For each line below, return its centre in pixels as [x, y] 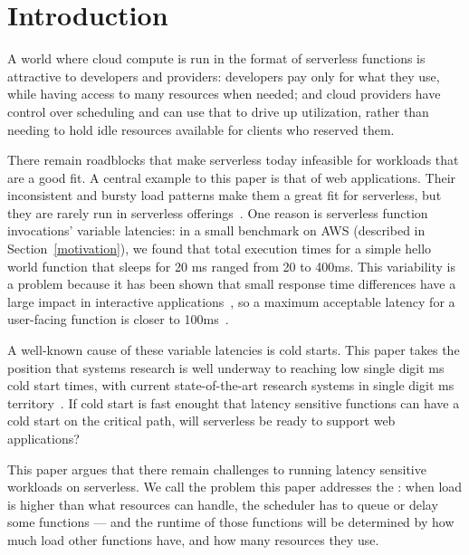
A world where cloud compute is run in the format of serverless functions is [216, 58]
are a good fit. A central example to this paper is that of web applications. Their [232, 177]
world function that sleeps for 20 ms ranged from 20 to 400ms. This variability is [231, 266]
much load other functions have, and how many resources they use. [193, 539]
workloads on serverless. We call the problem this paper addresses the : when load [235, 487]
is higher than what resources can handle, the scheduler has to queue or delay [223, 504]
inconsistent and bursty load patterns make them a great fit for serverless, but [225, 195]
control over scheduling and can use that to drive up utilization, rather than [218, 111]
